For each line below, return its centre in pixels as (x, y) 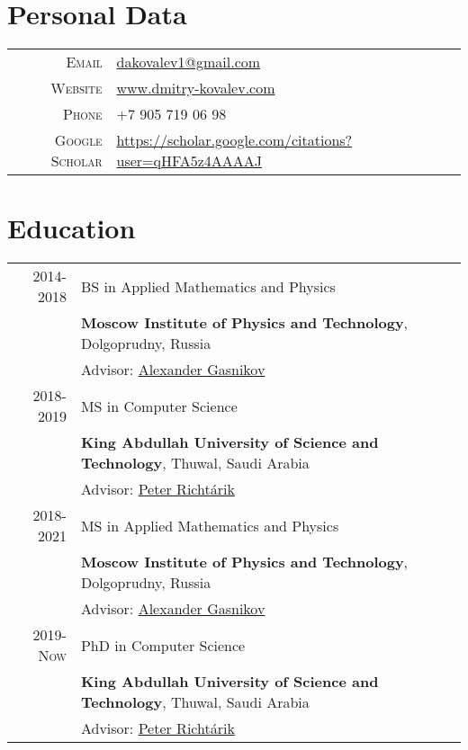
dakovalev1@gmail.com (189, 62)
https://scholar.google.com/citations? (234, 140)
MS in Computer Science (159, 406)
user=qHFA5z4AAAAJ (189, 161)
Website (76, 88)
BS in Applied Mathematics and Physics (208, 286)
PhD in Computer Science (163, 645)
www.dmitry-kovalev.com (196, 88)
